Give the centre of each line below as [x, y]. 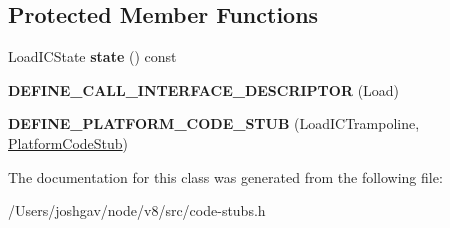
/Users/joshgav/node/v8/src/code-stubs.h [137, 210]
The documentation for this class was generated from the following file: [225, 176]
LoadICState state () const [92, 56]
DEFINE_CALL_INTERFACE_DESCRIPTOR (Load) [204, 89]
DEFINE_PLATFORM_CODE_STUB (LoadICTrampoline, [214, 123]
